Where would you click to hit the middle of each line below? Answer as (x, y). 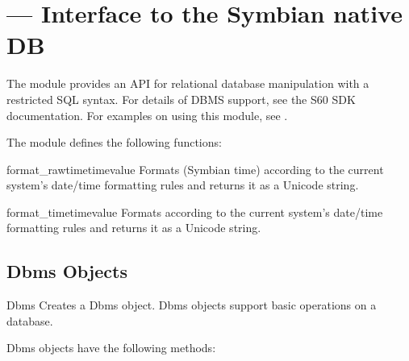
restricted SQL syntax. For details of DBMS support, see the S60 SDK (181, 99)
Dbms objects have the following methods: (111, 348)
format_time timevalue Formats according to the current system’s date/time (195, 212)
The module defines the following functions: (114, 142)
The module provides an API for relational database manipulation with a (188, 83)
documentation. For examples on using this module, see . (147, 115)
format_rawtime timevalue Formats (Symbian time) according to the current (195, 169)
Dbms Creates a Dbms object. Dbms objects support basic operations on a (192, 305)
